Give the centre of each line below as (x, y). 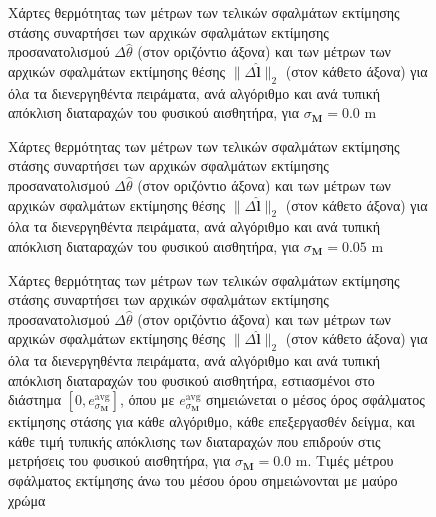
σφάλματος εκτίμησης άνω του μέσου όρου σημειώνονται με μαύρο (203, 480)
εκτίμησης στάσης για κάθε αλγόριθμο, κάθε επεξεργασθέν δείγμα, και (212, 421)
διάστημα (35, 399)
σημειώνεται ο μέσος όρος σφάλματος (315, 399)
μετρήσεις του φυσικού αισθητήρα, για (119, 460)
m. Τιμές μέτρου (344, 460)
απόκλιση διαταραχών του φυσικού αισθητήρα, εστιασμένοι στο (191, 379)
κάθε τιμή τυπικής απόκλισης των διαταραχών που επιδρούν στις (194, 440)
